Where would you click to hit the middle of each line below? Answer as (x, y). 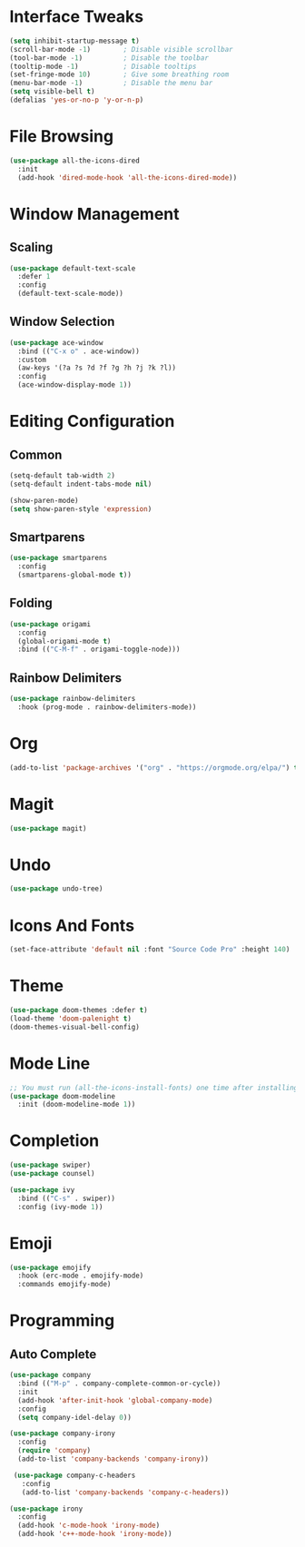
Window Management (94, 214)
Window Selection (62, 322)
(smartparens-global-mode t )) (74, 575)
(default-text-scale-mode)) (71, 294)
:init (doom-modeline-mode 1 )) (77, 1105)
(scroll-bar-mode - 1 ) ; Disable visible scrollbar (121, 49)
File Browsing (62, 137)
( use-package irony (46, 1509)
